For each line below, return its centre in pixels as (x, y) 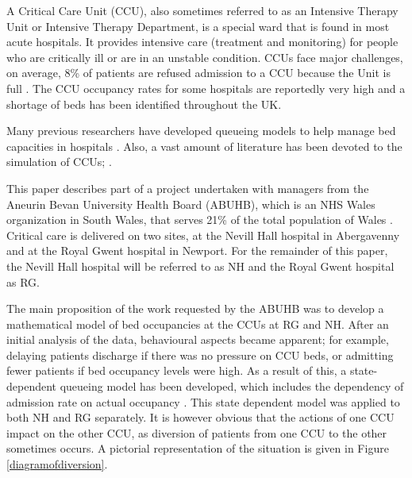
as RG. (23, 281)
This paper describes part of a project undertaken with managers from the (188, 188)
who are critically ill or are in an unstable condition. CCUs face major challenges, (205, 57)
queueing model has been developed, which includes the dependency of (232, 386)
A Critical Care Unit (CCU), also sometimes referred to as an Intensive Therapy (202, 10)
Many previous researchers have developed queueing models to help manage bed (201, 131)
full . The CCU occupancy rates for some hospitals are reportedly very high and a (206, 88)
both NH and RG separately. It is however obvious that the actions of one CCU (200, 417)
